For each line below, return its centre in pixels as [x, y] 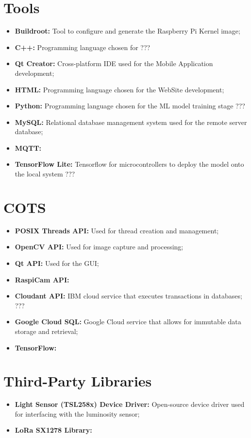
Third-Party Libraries [78, 381]
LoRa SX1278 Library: [53, 430]
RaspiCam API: [42, 279]
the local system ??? [45, 174]
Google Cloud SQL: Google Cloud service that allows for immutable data [128, 322]
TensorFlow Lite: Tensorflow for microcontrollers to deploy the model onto [129, 164]
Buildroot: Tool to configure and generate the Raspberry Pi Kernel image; [127, 31]
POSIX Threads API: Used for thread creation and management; [117, 230]
